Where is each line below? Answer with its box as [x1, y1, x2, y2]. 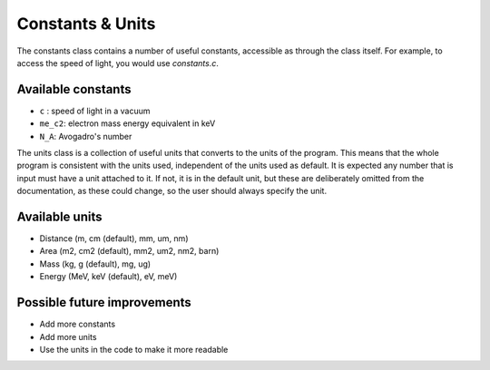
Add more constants [39, 318, 116, 330]
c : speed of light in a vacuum [39, 105, 151, 116]
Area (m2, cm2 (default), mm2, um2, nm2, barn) [39, 246, 220, 257]
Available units [16, 209, 103, 224]
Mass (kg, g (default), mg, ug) [39, 258, 152, 269]
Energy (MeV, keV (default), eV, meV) [39, 271, 178, 282]
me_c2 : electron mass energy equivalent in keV [39, 118, 216, 129]
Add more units [39, 331, 97, 342]
